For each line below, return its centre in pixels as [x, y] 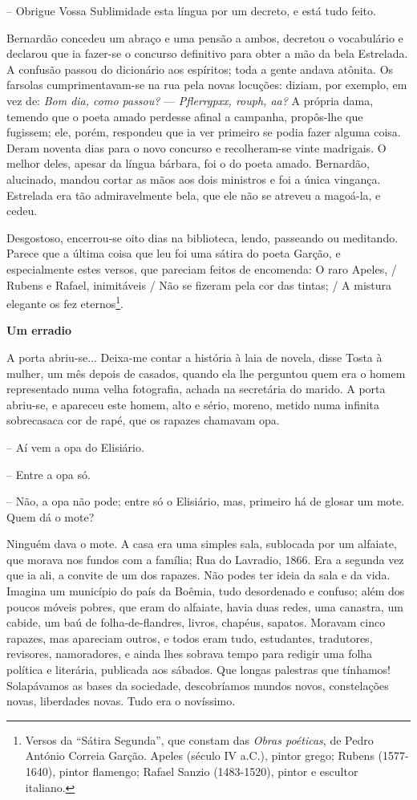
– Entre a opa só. [49, 474]
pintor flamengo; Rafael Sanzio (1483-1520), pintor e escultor [208, 771]
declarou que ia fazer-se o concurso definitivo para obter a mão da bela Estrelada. [207, 53]
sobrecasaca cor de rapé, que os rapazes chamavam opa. [143, 420]
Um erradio [39, 330]
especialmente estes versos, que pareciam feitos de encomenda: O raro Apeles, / [202, 268]
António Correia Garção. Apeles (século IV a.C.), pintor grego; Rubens [200, 755]
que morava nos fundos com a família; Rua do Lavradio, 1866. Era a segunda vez [205, 559]
